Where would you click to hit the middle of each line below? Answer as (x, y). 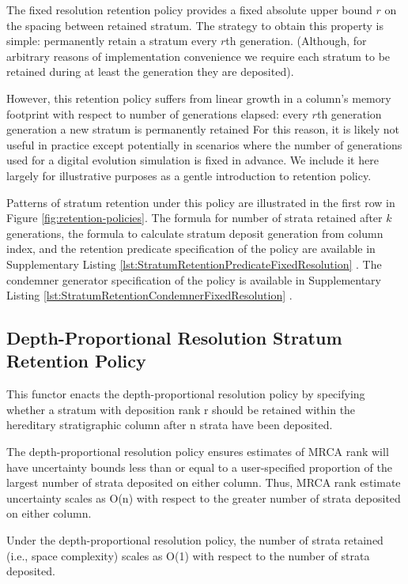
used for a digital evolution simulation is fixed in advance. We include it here (193, 160)
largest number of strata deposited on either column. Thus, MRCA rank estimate (204, 482)
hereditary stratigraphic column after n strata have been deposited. (170, 425)
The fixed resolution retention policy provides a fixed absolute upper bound (189, 9)
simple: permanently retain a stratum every (112, 41)
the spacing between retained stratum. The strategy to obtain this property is (195, 25)
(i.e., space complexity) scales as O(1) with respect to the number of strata (188, 555)
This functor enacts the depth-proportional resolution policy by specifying (186, 394)
